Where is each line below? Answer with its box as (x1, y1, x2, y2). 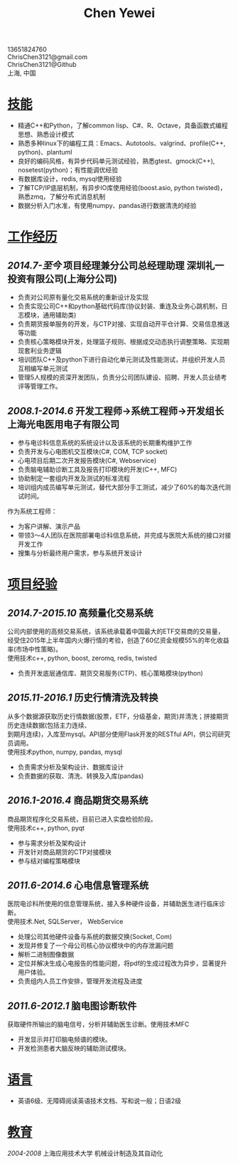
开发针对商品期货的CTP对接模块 (17, 847, 112, 856)
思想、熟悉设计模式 (17, 130, 75, 139)
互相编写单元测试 (17, 365, 68, 373)
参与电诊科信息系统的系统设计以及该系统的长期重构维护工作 (17, 438, 193, 446)
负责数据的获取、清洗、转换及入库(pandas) (17, 771, 144, 780)
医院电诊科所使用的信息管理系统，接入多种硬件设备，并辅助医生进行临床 (7, 899, 219, 908)
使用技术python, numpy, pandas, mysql (7, 748, 123, 756)
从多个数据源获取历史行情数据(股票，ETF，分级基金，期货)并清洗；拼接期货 (7, 712, 229, 720)
